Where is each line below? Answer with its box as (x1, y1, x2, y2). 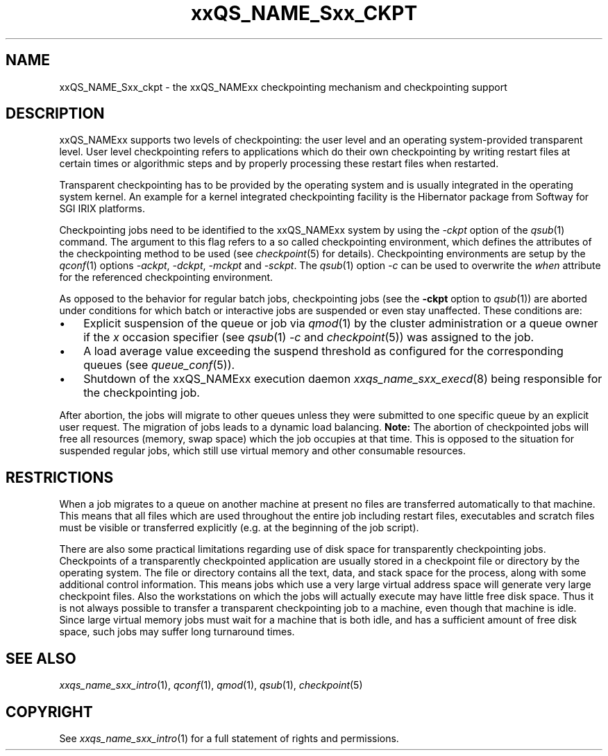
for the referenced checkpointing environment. (59, 271, 273, 284)
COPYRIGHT (6, 703, 93, 721)
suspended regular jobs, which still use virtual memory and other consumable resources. (59, 445, 466, 457)
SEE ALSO (6, 649, 76, 667)
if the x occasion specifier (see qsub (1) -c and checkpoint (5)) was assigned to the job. (83, 330, 534, 345)
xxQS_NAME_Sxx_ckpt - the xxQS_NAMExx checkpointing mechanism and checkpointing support (59, 80, 507, 93)
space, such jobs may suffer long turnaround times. (59, 626, 295, 638)
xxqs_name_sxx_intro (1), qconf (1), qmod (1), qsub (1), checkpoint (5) (59, 679, 363, 691)
